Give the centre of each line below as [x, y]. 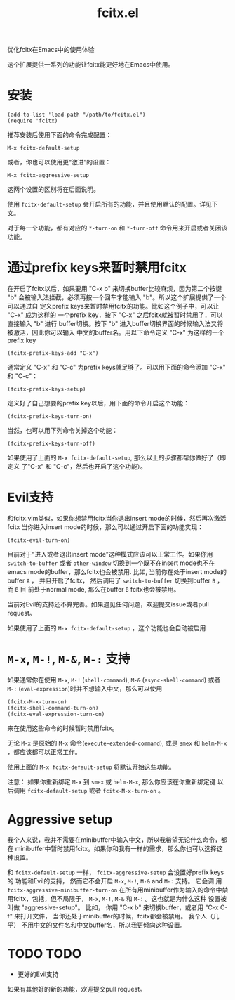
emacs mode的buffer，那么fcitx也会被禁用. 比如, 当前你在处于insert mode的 [117, 572]
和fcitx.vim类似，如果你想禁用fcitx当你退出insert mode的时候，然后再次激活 [117, 518]
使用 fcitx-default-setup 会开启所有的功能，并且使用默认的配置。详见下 [113, 204]
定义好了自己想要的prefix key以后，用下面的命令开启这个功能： [99, 403]
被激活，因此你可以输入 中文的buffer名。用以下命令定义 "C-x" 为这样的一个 [116, 332]
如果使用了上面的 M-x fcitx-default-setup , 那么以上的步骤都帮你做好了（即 [117, 457]
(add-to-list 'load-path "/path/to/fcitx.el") [76, 115]
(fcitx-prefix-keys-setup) [47, 389]
